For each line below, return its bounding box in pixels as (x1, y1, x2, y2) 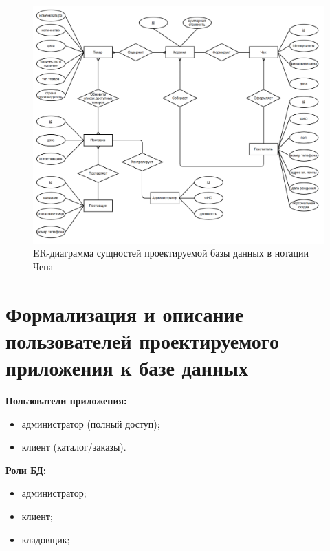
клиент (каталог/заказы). (21, 440, 126, 454)
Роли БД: (5, 462, 47, 477)
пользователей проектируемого (5, 326, 279, 354)
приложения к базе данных (5, 354, 248, 382)
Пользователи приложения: (5, 393, 127, 408)
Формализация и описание (5, 299, 244, 327)
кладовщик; (21, 532, 70, 546)
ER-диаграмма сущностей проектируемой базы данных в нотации (33, 246, 309, 260)
